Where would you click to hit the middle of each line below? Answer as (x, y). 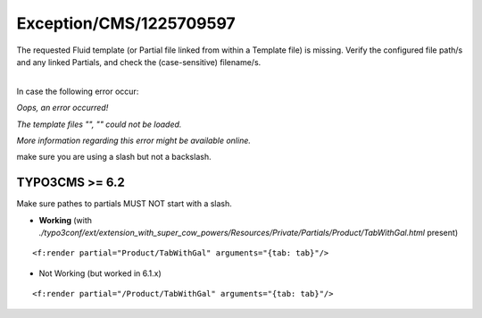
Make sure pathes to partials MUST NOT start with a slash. (124, 204)
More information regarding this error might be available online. (134, 140)
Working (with (66, 220)
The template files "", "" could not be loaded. (99, 124)
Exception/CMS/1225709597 (126, 23)
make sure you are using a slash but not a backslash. (114, 157)
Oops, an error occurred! (62, 108)
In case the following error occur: (78, 91)
